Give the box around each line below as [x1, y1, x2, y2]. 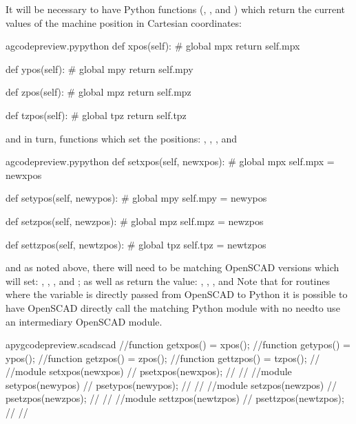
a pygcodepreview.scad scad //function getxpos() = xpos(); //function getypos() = [6, 337, 350, 352]
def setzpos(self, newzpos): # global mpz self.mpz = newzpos [6, 213, 264, 228]
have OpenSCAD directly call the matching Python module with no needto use [6, 300, 340, 315]
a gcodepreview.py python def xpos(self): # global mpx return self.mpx [6, 39, 300, 53]
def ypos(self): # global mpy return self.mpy [6, 61, 193, 76]
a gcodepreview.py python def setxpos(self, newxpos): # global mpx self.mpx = [6, 154, 335, 169]
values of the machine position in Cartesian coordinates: [6, 15, 242, 30]
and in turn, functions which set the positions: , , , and [6, 131, 237, 145]
